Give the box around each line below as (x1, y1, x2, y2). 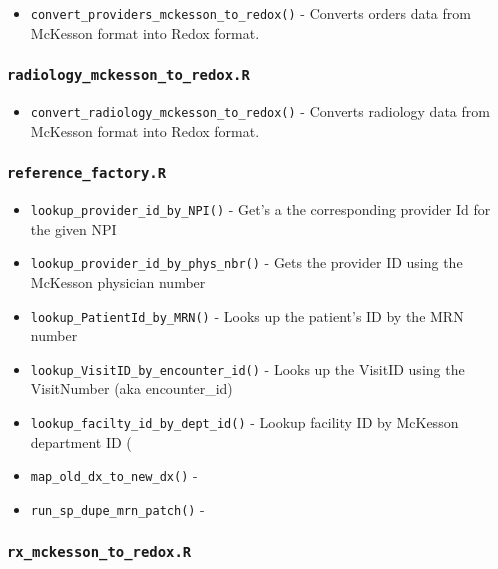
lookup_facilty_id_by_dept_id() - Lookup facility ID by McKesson (30, 412, 459, 433)
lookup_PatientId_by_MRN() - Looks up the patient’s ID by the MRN (30, 305, 464, 326)
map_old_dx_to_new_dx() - (30, 465, 198, 486)
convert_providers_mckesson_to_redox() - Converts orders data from (30, 3, 471, 23)
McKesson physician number (30, 271, 206, 292)
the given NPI (30, 218, 117, 239)
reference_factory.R (7, 165, 167, 182)
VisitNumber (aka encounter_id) (30, 378, 233, 399)
